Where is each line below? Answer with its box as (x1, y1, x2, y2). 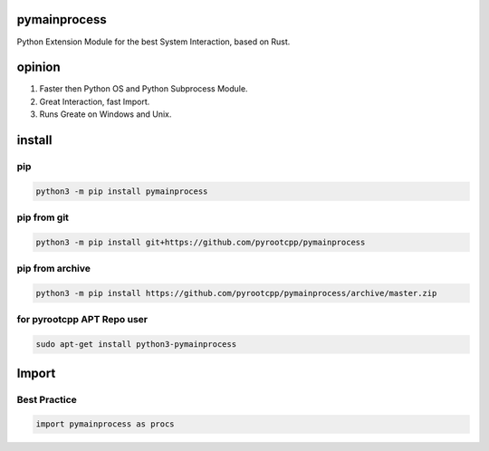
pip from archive (16, 263, 91, 275)
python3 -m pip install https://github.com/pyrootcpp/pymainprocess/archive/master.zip (35, 288, 437, 299)
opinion (16, 60, 61, 75)
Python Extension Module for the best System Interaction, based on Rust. (16, 36, 291, 47)
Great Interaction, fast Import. (39, 96, 150, 107)
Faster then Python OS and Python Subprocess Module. (39, 83, 248, 94)
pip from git (16, 211, 70, 224)
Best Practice (16, 393, 77, 406)
